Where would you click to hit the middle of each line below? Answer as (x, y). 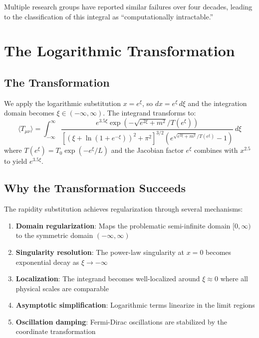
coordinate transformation (56, 331)
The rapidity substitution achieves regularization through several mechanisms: (124, 209)
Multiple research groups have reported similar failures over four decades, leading (128, 6)
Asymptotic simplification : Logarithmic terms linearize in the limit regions (135, 305)
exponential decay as (47, 262)
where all (234, 279)
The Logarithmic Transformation (120, 51)
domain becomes (29, 113)
